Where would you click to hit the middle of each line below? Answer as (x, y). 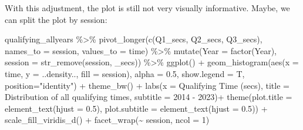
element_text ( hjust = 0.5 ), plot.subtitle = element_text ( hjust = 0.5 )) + (136, 108)
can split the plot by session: (56, 19)
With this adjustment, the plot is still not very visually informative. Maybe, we (147, 8)
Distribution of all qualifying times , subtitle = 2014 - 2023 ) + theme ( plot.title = (149, 97)
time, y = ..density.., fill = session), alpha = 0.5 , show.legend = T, (125, 73)
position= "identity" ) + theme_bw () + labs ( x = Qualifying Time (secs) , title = (147, 85)
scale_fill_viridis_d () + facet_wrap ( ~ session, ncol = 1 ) (107, 120)
